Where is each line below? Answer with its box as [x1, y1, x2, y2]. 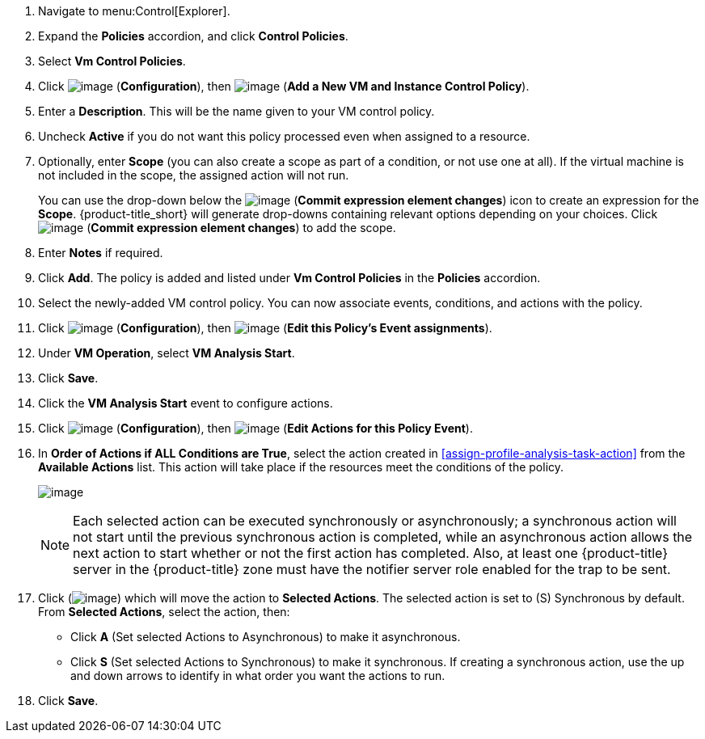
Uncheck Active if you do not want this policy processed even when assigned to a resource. [38, 129, 530, 143]
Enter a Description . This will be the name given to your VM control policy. [38, 104, 435, 118]
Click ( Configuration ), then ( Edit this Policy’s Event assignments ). [38, 321, 492, 335]
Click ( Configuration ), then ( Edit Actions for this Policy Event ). [38, 421, 473, 435]
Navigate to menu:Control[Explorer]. [38, 4, 230, 18]
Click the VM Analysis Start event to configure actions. [38, 396, 333, 410]
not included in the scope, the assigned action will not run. [38, 168, 349, 182]
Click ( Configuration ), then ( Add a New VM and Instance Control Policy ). [38, 79, 530, 93]
